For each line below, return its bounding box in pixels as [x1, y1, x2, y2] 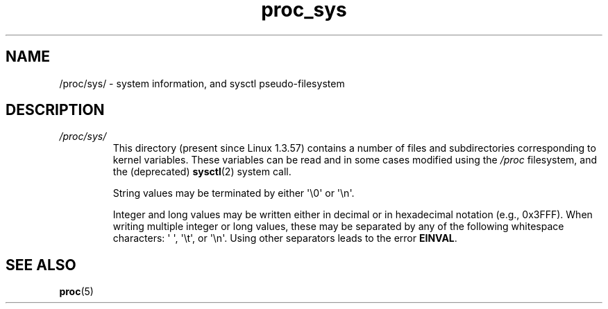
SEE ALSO [6, 256, 76, 274]
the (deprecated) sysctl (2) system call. [112, 166, 292, 178]
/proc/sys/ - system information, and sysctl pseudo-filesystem [59, 77, 345, 89]
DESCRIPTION [6, 101, 105, 119]
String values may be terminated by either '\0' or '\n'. [112, 187, 355, 200]
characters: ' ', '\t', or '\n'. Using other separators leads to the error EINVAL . [112, 232, 457, 245]
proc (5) [59, 285, 94, 298]
